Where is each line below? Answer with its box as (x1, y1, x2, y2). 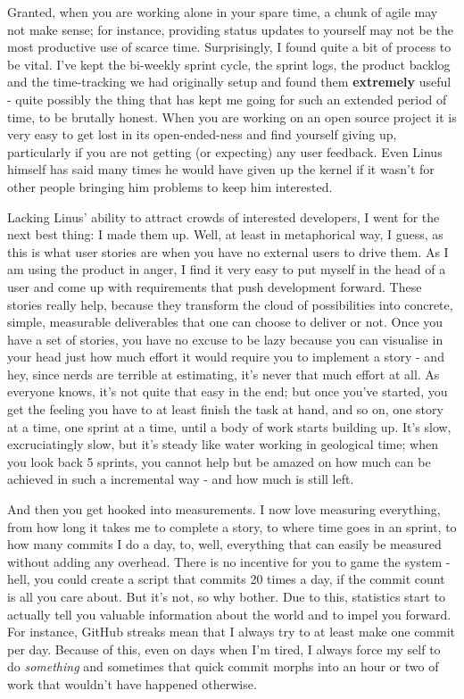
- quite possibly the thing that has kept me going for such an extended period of (7, 89, 447, 108)
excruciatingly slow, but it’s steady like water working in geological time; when (7, 435, 438, 454)
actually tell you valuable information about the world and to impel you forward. (7, 604, 452, 623)
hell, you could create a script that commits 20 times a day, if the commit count (7, 570, 445, 588)
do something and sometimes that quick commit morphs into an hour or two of (7, 657, 439, 676)
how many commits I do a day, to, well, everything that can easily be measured (7, 535, 442, 553)
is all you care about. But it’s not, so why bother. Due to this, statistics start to (7, 587, 446, 605)
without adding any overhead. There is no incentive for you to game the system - (7, 552, 451, 570)
